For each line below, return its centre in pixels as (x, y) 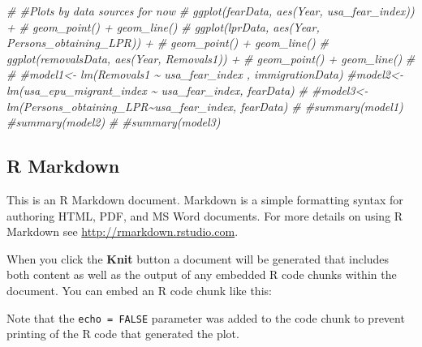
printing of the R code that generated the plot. (123, 334)
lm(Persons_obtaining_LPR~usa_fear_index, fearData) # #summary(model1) (205, 106)
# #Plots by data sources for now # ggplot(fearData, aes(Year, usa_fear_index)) (211, 11)
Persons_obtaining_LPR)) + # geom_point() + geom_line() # (168, 43)
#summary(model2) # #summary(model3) (114, 122)
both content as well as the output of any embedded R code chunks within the (202, 274)
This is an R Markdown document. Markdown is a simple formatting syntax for (205, 199)
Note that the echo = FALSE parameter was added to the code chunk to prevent (206, 317)
